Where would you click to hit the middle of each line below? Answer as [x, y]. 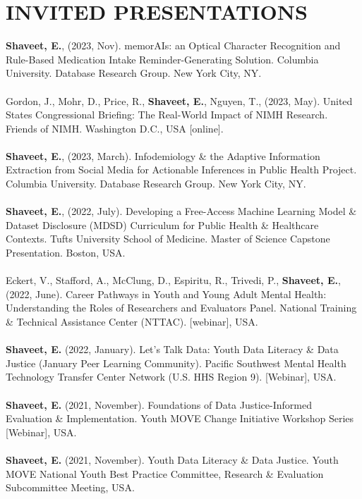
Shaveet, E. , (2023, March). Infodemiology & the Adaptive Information [163, 155]
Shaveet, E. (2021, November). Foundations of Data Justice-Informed [159, 404]
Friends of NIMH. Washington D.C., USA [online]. [115, 128]
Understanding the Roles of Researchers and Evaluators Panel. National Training [181, 308]
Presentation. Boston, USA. [66, 253]
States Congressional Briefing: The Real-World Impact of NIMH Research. [167, 115]
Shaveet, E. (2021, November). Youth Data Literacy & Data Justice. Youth [172, 459]
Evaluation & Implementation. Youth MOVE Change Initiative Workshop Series [180, 418]
